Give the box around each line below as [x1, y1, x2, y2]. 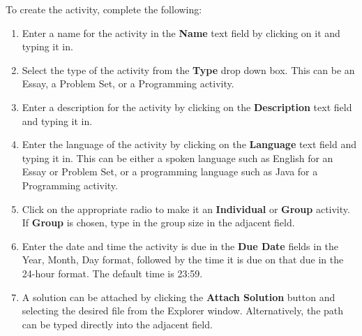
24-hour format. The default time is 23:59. [22, 265, 203, 280]
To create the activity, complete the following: [6, 2, 202, 16]
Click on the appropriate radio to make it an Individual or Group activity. [22, 201, 350, 216]
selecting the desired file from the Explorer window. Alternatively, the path [22, 303, 344, 318]
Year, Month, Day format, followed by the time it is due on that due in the [22, 252, 344, 267]
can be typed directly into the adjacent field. [22, 316, 213, 331]
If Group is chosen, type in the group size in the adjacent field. [22, 215, 295, 230]
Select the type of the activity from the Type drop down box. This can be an [22, 62, 355, 77]
